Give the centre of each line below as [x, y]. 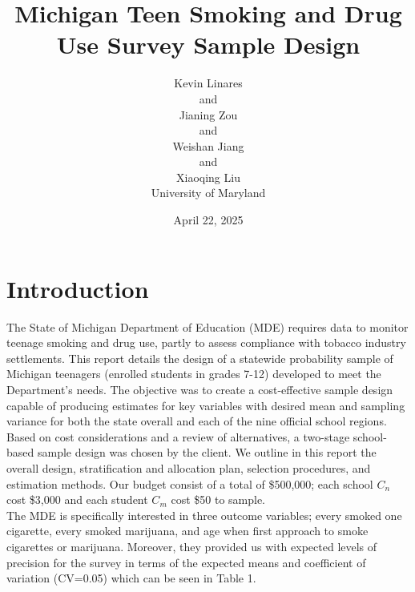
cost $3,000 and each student [77, 499]
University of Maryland [208, 193]
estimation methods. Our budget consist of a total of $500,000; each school [190, 483]
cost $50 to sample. [218, 499]
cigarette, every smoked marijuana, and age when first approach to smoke [187, 531]
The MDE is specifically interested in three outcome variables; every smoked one [204, 515]
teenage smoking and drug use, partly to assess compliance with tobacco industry [206, 342]
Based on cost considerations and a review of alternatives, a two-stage [178, 436]
